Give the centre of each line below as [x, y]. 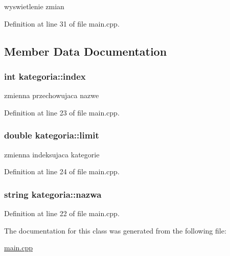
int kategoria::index [45, 76]
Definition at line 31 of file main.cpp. [62, 23]
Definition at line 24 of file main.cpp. [62, 171]
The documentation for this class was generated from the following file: [115, 230]
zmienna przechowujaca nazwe [52, 95]
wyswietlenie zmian [34, 6]
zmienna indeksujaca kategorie [52, 154]
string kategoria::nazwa [53, 194]
